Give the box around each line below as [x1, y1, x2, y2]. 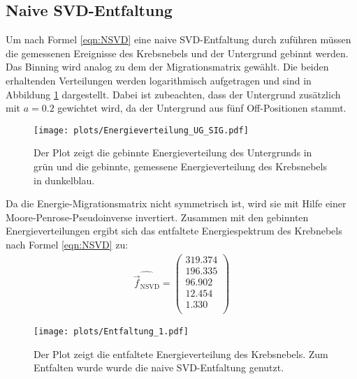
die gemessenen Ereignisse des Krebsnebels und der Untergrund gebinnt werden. [6, 45, 349, 60]
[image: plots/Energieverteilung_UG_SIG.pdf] [34, 125, 249, 135]
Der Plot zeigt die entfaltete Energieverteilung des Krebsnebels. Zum [34, 346, 328, 361]
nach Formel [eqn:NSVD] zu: [6, 237, 129, 251]
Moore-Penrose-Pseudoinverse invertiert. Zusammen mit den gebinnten [6, 209, 309, 224]
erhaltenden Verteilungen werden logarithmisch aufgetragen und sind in [6, 73, 312, 87]
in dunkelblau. [34, 172, 95, 187]
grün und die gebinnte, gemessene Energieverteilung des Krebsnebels [34, 159, 327, 174]
